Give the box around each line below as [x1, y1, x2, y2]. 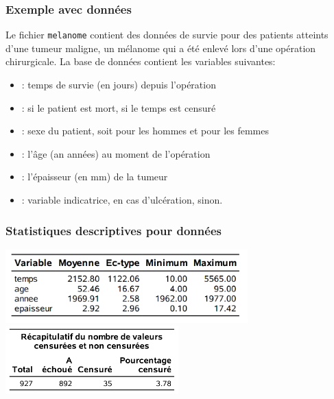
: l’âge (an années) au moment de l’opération [21, 146, 211, 160]
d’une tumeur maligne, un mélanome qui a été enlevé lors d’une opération [5, 40, 316, 55]
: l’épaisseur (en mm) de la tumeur [21, 169, 168, 184]
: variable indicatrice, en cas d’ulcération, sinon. [21, 193, 223, 207]
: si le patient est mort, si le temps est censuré [21, 100, 216, 114]
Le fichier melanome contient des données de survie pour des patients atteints [5, 27, 329, 42]
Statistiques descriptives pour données [5, 221, 222, 239]
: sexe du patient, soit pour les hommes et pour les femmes [21, 123, 270, 138]
